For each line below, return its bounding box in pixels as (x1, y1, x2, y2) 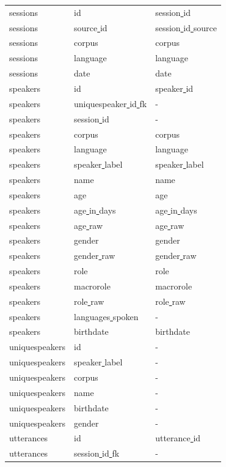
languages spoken (73, 310, 139, 323)
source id (73, 21, 108, 34)
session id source (155, 21, 217, 34)
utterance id (155, 432, 201, 444)
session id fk (73, 447, 120, 460)
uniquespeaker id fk (73, 97, 147, 110)
